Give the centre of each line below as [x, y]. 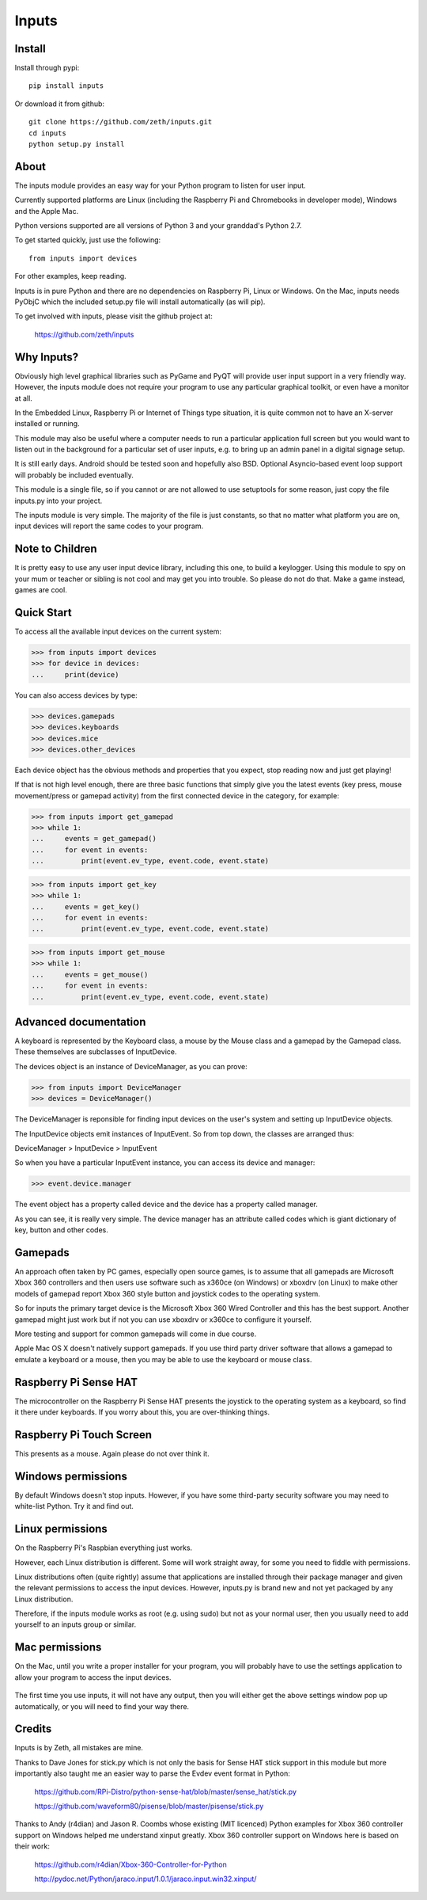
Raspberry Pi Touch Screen [83, 1435]
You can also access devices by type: [76, 695]
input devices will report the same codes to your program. [109, 526]
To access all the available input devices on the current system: [118, 632]
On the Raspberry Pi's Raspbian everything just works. [104, 1548]
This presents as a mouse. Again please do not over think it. [112, 1453]
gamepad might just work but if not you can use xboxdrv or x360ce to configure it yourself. [163, 1319]
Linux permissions [61, 1529]
